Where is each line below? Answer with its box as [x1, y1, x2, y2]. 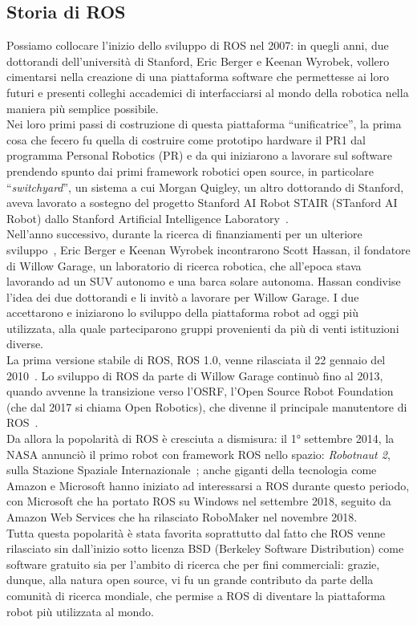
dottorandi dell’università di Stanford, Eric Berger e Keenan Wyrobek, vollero [6, 52, 390, 69]
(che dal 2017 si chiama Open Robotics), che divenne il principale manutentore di [6, 398, 407, 415]
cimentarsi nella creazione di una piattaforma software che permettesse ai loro [6, 68, 389, 85]
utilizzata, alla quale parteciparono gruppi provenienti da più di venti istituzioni [6, 319, 399, 336]
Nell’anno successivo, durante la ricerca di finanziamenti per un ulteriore [6, 225, 362, 242]
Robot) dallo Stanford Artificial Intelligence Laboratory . [6, 209, 289, 226]
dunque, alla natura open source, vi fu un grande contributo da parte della [6, 571, 374, 588]
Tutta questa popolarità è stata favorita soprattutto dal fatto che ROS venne [6, 524, 386, 541]
